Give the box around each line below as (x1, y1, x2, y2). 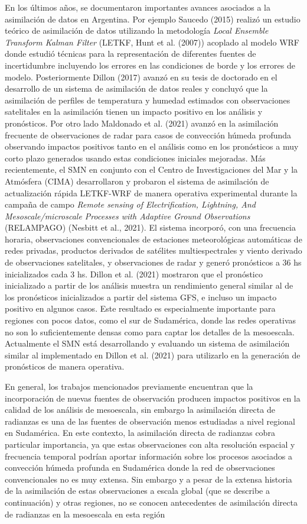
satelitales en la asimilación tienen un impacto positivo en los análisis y (5, 105, 263, 118)
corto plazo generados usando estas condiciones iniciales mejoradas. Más (5, 151, 266, 164)
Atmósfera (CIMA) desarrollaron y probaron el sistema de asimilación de (5, 174, 269, 187)
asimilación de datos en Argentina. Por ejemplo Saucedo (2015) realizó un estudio (5, 12, 301, 25)
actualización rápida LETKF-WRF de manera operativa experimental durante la (5, 186, 298, 199)
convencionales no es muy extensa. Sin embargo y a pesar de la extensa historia (5, 473, 292, 485)
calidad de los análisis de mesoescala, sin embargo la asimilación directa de (5, 403, 275, 416)
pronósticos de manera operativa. (5, 360, 125, 373)
